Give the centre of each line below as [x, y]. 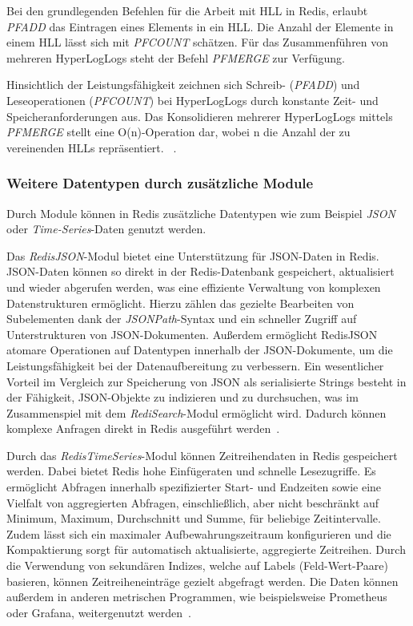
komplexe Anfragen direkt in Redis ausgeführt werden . [143, 428]
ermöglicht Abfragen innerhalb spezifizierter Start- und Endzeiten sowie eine [194, 487]
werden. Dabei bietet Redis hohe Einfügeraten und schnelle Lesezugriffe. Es [191, 471]
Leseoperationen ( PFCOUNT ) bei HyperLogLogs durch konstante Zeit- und [192, 100]
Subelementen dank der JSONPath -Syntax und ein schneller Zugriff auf [182, 319]
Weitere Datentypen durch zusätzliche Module [160, 183]
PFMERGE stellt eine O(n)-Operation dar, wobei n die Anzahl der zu [178, 132]
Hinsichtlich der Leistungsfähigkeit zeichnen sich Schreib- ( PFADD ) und [183, 85]
